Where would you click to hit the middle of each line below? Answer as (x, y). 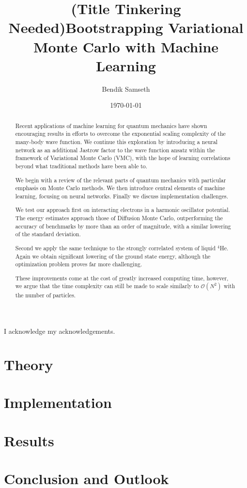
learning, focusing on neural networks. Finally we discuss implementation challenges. (122, 196)
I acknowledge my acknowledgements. (60, 331)
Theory (29, 364)
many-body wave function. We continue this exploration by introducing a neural (116, 141)
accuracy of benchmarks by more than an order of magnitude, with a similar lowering (123, 226)
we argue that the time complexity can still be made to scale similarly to (107, 286)
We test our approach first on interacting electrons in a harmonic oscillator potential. (123, 210)
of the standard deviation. (48, 234)
